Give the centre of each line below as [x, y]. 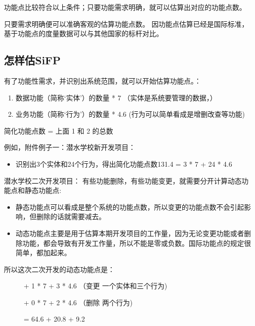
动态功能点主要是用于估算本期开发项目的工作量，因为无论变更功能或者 [130, 233]
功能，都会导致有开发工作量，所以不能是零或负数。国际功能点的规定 [133, 243]
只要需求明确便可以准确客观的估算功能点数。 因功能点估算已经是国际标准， [126, 23]
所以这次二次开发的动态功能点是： [59, 269]
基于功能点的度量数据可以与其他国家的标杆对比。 [84, 33]
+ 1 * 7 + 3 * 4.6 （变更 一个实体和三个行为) [96, 286]
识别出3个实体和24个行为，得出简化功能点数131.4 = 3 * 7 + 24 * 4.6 [124, 163]
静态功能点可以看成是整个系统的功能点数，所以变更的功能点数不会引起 [130, 207]
